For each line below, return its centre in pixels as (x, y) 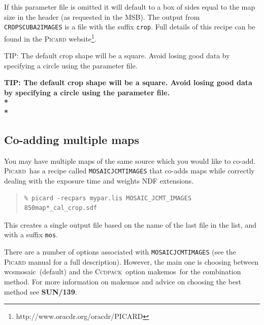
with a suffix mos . (31, 234)
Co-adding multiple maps (72, 140)
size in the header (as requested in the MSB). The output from (102, 16)
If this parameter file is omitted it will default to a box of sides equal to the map (130, 7)
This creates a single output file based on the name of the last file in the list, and (130, 224)
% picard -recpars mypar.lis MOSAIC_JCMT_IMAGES (108, 198)
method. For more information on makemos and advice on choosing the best (123, 281)
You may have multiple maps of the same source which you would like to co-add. (130, 160)
